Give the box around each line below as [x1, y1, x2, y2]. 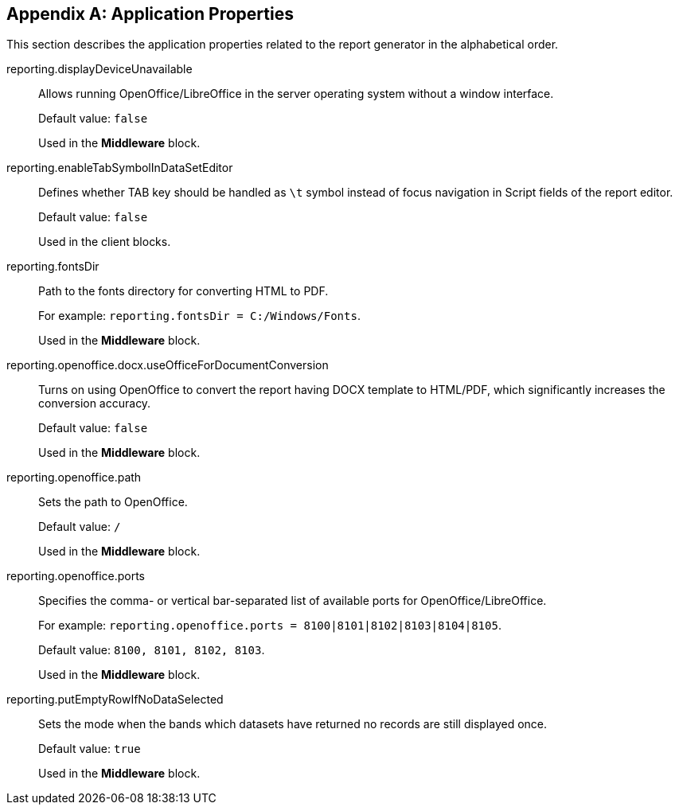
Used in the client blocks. [38, 235, 171, 249]
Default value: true [38, 742, 141, 756]
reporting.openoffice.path [6, 470, 142, 485]
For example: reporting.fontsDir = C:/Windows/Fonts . [38, 309, 361, 323]
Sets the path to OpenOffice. [38, 495, 188, 509]
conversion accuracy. [38, 396, 151, 411]
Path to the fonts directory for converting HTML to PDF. [38, 284, 329, 298]
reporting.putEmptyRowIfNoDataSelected [6, 692, 224, 707]
